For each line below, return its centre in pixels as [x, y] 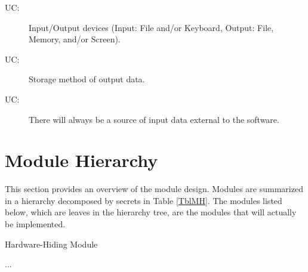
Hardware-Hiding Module [51, 244]
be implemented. [35, 224]
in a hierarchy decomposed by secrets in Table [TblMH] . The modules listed [144, 200]
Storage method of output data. [87, 79]
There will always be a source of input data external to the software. [154, 119]
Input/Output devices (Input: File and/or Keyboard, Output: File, [151, 27]
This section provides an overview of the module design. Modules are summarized [154, 189]
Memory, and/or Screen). [75, 39]
